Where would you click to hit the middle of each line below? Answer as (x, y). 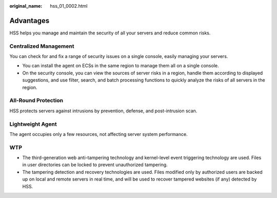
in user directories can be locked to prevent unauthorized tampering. (95, 165)
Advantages (29, 21)
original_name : (26, 6)
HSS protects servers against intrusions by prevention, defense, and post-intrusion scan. (103, 111)
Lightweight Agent (33, 124)
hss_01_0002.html (69, 6)
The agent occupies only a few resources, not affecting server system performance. (98, 134)
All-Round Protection (36, 101)
